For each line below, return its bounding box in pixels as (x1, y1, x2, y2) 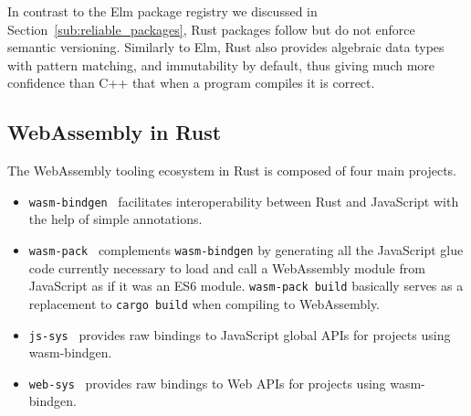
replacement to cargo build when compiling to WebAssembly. (28, 293, 381, 313)
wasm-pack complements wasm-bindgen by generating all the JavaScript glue (28, 240, 464, 260)
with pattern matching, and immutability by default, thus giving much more (7, 55, 435, 74)
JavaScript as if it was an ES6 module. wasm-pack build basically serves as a (28, 276, 464, 295)
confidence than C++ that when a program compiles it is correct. (7, 73, 375, 92)
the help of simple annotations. (28, 209, 203, 229)
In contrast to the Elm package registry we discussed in (7, 2, 318, 20)
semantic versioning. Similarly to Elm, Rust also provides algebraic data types (7, 37, 445, 57)
